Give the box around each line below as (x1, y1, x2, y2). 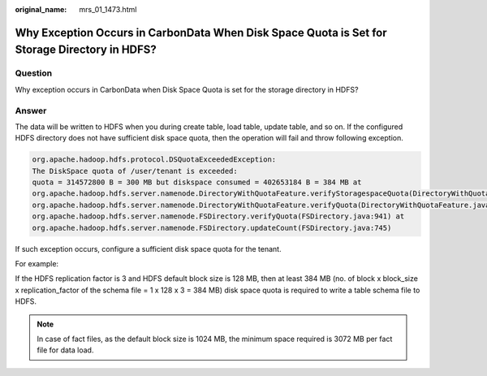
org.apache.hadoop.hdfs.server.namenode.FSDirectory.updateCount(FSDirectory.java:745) (32, 223, 392, 232)
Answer (15, 105, 47, 116)
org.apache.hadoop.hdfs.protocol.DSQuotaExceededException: (32, 155, 277, 164)
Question (15, 67, 53, 79)
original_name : (15, 5, 67, 14)
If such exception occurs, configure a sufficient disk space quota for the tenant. (15, 244, 282, 253)
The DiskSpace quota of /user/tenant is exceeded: (32, 166, 239, 175)
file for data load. (37, 345, 94, 355)
